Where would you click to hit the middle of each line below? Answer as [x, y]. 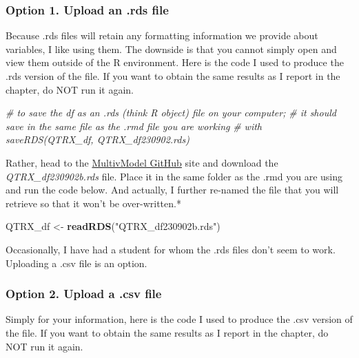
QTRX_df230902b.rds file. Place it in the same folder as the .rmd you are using [174, 176]
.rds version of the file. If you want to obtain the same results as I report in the [173, 76]
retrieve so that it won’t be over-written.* [93, 203]
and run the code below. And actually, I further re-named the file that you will [172, 190]
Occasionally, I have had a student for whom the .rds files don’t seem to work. [171, 249]
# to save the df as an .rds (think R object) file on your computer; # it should [171, 113]
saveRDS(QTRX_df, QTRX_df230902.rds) [98, 139]
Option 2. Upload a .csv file [84, 294]
